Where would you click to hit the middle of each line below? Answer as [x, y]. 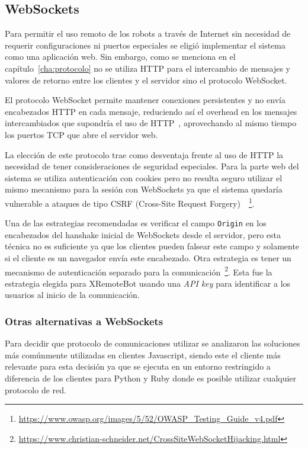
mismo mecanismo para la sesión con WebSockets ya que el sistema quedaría [144, 189]
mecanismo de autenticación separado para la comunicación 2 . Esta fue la [139, 271]
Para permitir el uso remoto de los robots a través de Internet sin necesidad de [148, 33]
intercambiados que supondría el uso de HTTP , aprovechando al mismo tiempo [151, 123]
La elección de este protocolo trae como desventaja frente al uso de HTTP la [144, 154]
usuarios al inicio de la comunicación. [72, 295]
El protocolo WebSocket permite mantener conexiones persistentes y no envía [145, 100]
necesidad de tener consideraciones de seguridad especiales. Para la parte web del [152, 166]
